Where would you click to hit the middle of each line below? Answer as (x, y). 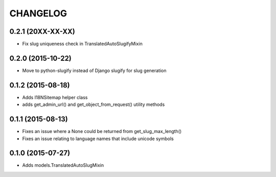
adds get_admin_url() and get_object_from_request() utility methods (94, 104)
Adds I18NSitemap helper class (55, 97)
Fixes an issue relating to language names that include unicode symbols (98, 139)
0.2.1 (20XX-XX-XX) (42, 31)
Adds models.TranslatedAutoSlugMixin (63, 165)
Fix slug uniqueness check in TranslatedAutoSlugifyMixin (82, 44)
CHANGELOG (38, 13)
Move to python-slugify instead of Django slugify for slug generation (94, 70)
